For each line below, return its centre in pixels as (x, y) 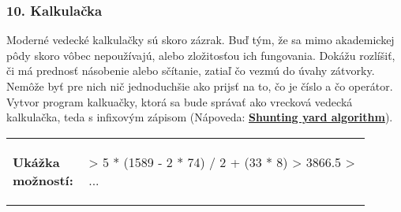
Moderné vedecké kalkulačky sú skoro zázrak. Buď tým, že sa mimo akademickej (200, 40)
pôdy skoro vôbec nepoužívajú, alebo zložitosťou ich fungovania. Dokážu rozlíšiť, (201, 55)
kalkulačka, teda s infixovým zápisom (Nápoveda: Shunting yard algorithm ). (200, 117)
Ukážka (36, 162)
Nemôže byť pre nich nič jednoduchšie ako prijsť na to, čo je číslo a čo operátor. (200, 86)
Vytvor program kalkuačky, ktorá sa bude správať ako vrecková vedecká (180, 101)
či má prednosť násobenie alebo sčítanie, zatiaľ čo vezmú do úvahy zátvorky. (191, 71)
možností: (43, 180)
